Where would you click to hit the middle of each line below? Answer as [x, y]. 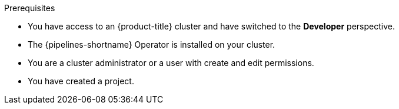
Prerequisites [30, 8]
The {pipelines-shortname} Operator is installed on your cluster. [152, 44]
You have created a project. [81, 81]
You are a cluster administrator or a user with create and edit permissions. [171, 63]
